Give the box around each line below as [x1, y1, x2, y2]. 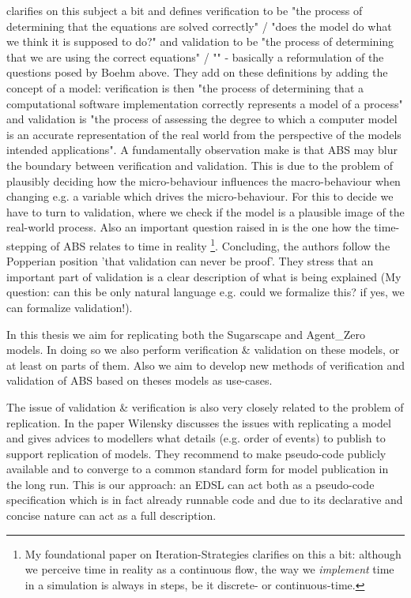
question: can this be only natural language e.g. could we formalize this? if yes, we [6, 284, 405, 300]
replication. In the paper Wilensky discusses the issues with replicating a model [6, 414, 391, 431]
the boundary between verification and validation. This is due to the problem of [6, 156, 394, 173]
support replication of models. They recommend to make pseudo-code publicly [6, 445, 386, 461]
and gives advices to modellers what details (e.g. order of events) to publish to [6, 430, 386, 446]
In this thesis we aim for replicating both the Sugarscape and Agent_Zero [6, 325, 365, 342]
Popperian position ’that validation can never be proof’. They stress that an [6, 253, 374, 269]
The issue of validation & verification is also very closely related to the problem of [6, 398, 404, 415]
